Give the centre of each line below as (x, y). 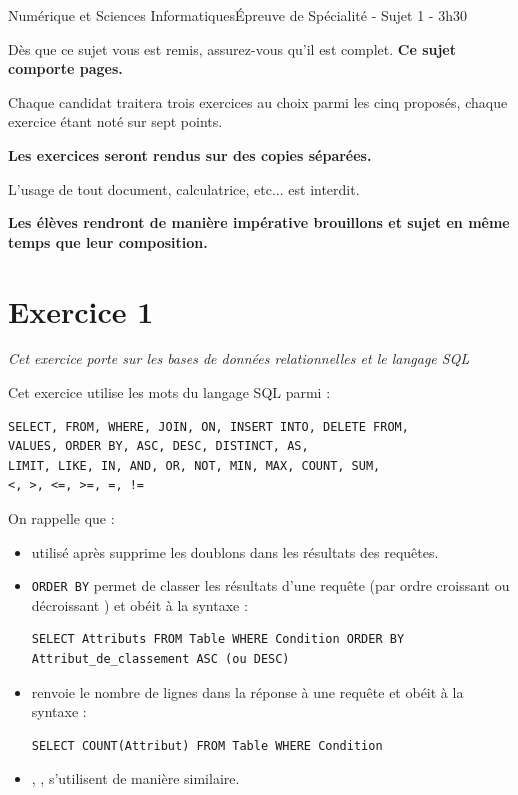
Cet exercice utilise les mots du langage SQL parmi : (169, 392)
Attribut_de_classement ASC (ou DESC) (160, 659)
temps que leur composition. (108, 241)
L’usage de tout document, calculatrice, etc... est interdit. (184, 188)
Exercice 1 (81, 310)
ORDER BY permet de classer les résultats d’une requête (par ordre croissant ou (270, 585)
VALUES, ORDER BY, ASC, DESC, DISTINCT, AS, (158, 446)
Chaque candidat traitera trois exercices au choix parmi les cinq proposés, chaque (258, 101)
